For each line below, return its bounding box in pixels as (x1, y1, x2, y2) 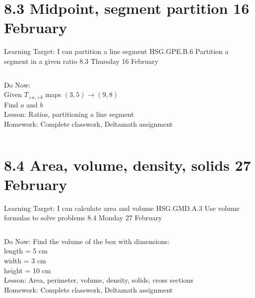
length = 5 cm (4, 246, 48, 256)
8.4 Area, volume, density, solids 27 (4, 154, 251, 175)
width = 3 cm (4, 255, 46, 266)
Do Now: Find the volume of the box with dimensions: (4, 236, 170, 246)
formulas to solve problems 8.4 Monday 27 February (4, 212, 162, 223)
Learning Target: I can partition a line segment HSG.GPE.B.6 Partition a (4, 46, 229, 56)
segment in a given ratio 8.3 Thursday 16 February (4, 55, 159, 66)
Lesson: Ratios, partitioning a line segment (4, 109, 134, 119)
